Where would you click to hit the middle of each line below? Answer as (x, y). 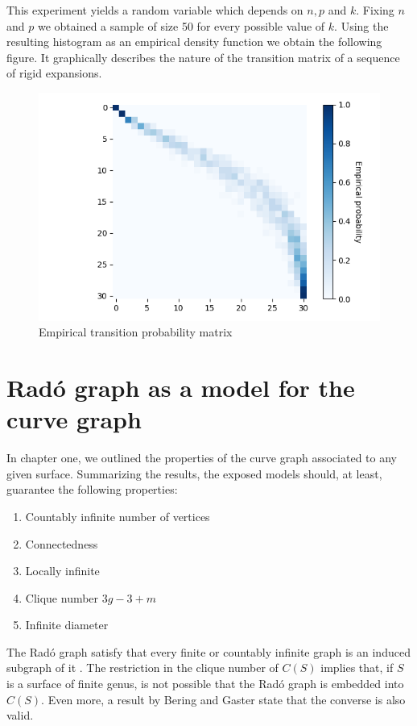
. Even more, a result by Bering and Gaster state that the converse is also (223, 699)
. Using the (361, 25)
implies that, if (357, 668)
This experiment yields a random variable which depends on (155, 10)
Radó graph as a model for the (181, 387)
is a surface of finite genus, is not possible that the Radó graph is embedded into (205, 684)
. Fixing (375, 10)
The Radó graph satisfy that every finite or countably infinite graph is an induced (208, 651)
